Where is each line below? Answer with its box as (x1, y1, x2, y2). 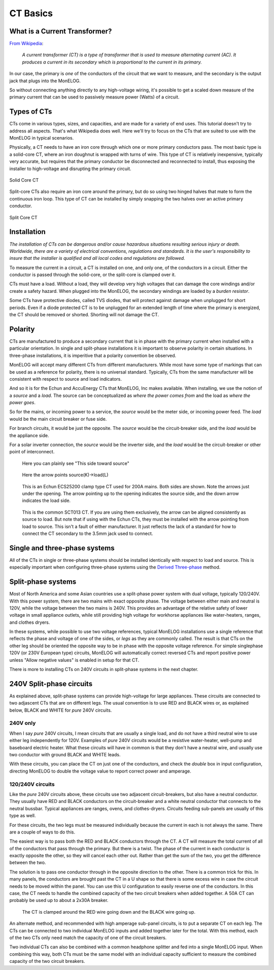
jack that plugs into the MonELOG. (9, 78, 81, 84)
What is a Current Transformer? (9, 27, 112, 36)
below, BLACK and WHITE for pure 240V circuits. (9, 707, 112, 713)
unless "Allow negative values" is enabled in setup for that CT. (9, 657, 140, 663)
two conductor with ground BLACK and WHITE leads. (9, 752, 121, 758)
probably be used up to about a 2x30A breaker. (9, 897, 109, 904)
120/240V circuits (9, 781, 55, 788)
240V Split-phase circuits (9, 679, 93, 688)
